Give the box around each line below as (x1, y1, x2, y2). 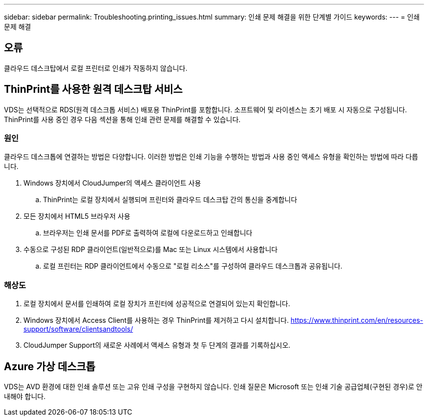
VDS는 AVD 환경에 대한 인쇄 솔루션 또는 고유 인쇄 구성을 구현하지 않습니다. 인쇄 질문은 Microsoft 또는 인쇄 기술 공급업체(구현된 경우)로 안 (4, 382, 423, 391)
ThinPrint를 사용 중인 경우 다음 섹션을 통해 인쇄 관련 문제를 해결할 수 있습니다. (4, 115, 241, 124)
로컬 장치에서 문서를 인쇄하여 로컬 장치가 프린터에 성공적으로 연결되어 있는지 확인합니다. (23, 299, 290, 308)
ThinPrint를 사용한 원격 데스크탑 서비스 (4, 83, 183, 96)
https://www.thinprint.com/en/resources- (290, 316, 423, 325)
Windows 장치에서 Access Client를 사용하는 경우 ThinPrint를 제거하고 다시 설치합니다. (23, 316, 289, 325)
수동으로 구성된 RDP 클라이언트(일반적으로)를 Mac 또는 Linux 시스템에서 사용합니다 (23, 245, 278, 254)
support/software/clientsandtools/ (23, 325, 133, 334)
